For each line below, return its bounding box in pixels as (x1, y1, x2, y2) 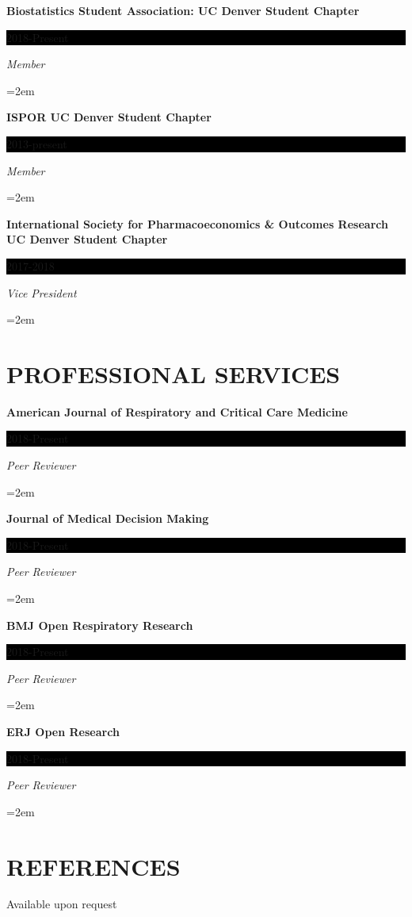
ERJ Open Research (6, 723, 120, 739)
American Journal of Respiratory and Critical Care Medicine (6, 403, 348, 420)
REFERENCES (6, 850, 181, 882)
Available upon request (6, 896, 117, 912)
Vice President (6, 284, 77, 301)
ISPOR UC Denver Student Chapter (6, 109, 212, 125)
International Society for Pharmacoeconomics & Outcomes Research (6, 215, 388, 232)
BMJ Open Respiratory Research (6, 616, 193, 633)
